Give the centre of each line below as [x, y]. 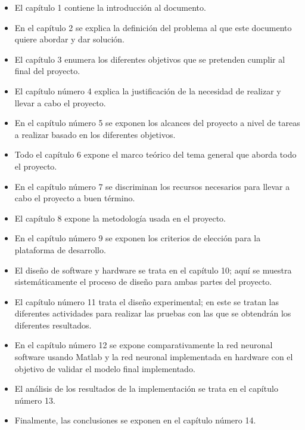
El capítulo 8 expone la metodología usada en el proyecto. [120, 218]
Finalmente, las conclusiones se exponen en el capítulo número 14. [135, 420]
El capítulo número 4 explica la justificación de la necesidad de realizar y [148, 90]
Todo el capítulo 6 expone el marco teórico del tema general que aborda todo [155, 154]
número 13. [35, 400]
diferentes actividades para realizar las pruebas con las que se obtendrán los [153, 313]
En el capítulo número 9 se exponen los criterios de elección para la [138, 238]
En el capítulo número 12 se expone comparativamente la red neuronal [144, 345]
